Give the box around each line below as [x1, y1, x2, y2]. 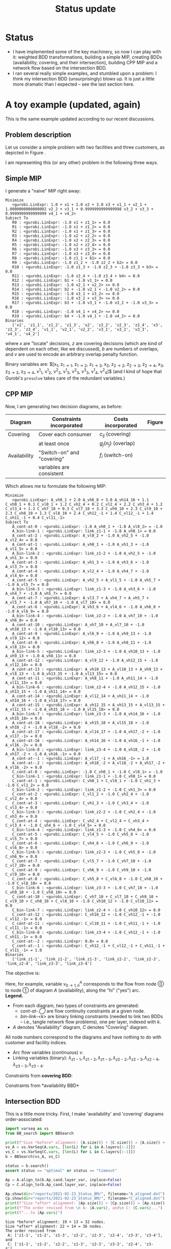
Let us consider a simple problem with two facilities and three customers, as [5, 144, 165, 150]
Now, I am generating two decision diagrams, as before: [5, 403, 123, 409]
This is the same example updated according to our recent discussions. [5, 116, 155, 122]
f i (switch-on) [99, 451, 133, 460]
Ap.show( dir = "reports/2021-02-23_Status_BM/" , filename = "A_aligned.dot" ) [5, 1191, 165, 1197]
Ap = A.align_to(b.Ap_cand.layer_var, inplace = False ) [5, 1177, 122, 1182]
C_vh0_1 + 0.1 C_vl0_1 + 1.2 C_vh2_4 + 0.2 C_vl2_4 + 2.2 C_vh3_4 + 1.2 [5, 501, 163, 507]
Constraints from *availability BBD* [5, 1082, 80, 1088]
